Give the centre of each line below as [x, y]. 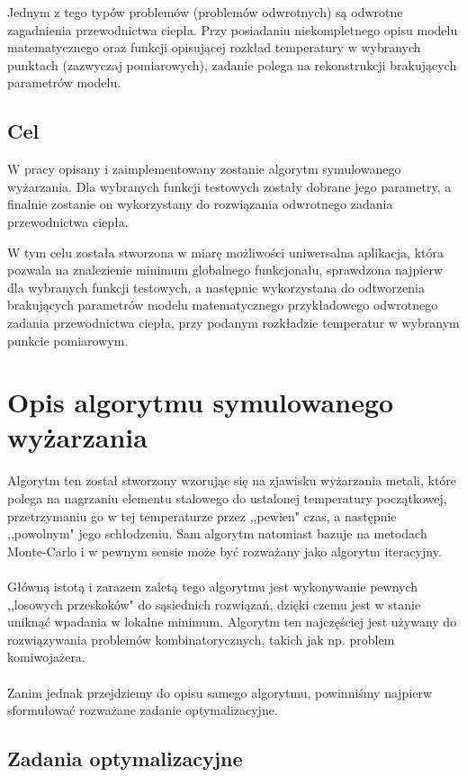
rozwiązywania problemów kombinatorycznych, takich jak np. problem [201, 639]
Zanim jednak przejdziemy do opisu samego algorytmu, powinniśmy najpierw [220, 692]
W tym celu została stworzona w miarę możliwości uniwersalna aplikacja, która [225, 252]
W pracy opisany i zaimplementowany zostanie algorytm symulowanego [204, 169]
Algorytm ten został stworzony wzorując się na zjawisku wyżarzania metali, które [232, 480]
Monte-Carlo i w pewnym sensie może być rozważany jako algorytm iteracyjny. [225, 551]
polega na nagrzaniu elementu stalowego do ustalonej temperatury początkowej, [227, 498]
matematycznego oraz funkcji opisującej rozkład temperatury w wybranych [214, 47]
